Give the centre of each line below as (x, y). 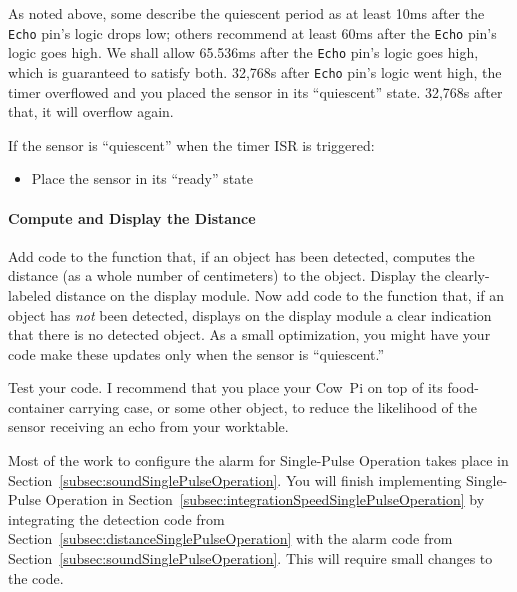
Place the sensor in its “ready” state (142, 178)
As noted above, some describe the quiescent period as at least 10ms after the (246, 13)
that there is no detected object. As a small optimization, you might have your (249, 334)
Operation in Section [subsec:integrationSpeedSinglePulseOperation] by (265, 499)
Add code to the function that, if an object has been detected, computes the (241, 255)
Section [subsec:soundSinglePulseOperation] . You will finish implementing (235, 479)
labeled (30, 294)
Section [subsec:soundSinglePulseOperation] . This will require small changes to (250, 558)
